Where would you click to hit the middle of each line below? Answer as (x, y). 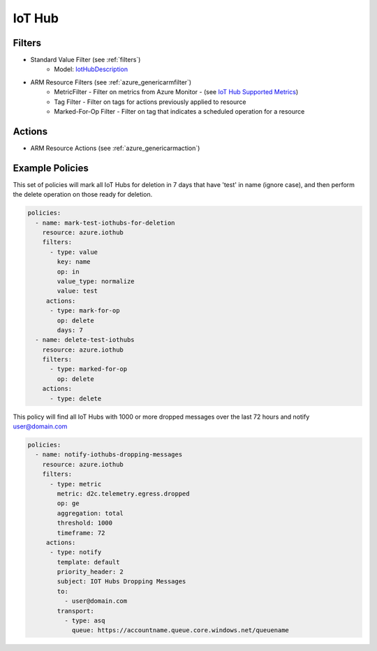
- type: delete (76, 398)
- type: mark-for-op (85, 311)
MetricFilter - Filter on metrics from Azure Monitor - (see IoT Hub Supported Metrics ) (176, 92)
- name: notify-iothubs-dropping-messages (109, 455)
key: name (74, 262)
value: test (77, 291)
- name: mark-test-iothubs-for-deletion (105, 223)
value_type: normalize (96, 281)
